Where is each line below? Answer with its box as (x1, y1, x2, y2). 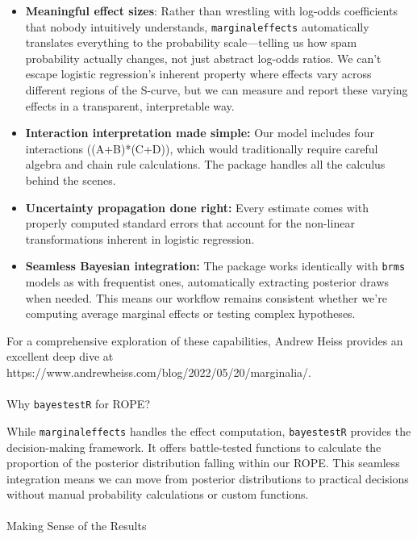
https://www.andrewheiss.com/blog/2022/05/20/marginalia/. (6, 364, 311, 380)
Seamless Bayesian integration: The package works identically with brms (25, 257, 406, 274)
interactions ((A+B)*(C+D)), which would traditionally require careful (25, 140, 378, 157)
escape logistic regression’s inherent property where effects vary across (25, 65, 372, 82)
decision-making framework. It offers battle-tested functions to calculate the (6, 438, 382, 455)
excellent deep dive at (6, 348, 114, 365)
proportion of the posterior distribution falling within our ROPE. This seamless (6, 454, 400, 471)
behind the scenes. (25, 172, 116, 188)
